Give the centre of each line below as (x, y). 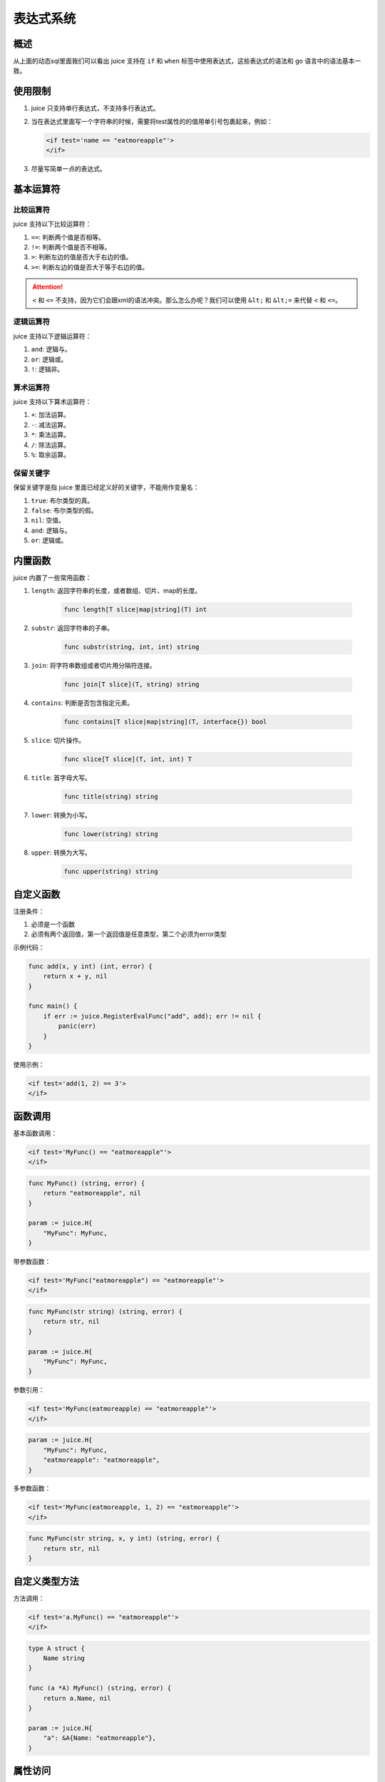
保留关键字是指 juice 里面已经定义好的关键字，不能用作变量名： (106, 488)
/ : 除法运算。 (51, 445)
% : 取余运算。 (51, 455)
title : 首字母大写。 (61, 778)
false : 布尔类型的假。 (64, 510)
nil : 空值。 (48, 520)
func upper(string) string (111, 872)
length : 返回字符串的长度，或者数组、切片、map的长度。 (116, 591)
